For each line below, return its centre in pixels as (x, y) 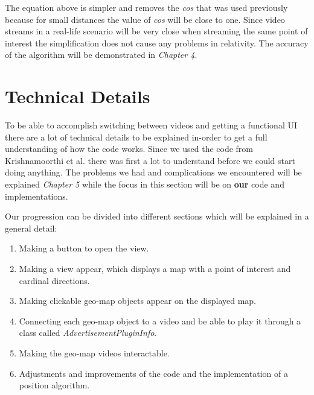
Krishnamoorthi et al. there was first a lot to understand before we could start (150, 160)
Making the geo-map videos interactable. (94, 353)
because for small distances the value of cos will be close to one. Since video (145, 19)
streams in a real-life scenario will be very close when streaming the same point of (156, 31)
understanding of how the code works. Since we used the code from (129, 149)
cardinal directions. (54, 280)
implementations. (37, 196)
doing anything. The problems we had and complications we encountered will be (153, 172)
